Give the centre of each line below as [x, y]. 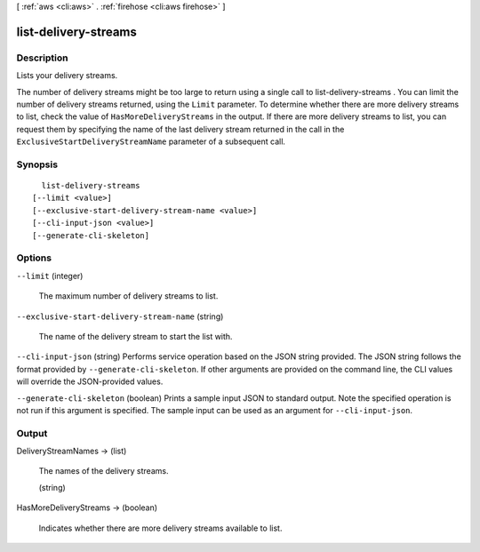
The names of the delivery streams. [104, 471]
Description [42, 58]
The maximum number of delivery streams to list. [128, 296]
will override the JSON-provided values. [90, 381]
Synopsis [37, 164]
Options [34, 258]
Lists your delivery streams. [67, 76]
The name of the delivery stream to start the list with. [136, 336]
